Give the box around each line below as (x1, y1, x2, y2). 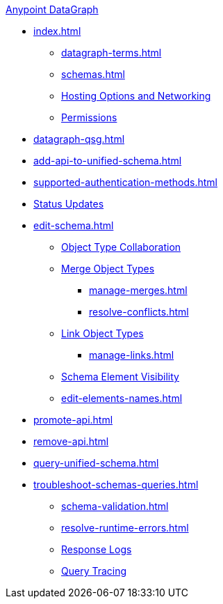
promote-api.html (33, 414, 113, 426)
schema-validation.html (61, 500, 169, 512)
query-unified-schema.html (33, 457, 159, 469)
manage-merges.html (89, 284, 188, 296)
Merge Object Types (61, 263, 155, 274)
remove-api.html (33, 435, 109, 447)
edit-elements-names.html (61, 392, 183, 404)
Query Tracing (61, 565, 127, 577)
